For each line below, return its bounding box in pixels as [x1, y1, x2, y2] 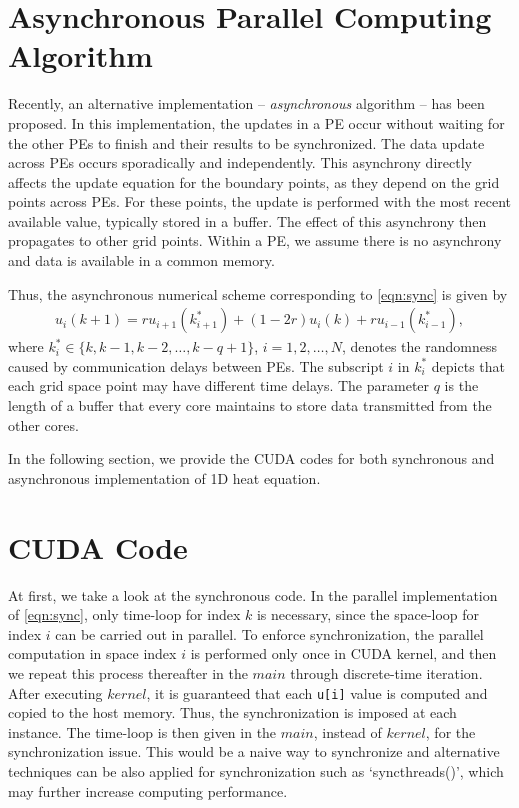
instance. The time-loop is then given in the [8, 721, 277, 742]
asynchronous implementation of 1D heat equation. [8, 467, 321, 488]
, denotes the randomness [341, 336, 497, 357]
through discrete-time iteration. [290, 662, 483, 683]
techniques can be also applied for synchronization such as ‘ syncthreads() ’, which [8, 760, 504, 781]
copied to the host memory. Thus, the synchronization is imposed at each [8, 702, 457, 723]
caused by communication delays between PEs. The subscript [8, 355, 384, 376]
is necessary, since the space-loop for [256, 604, 480, 625]
